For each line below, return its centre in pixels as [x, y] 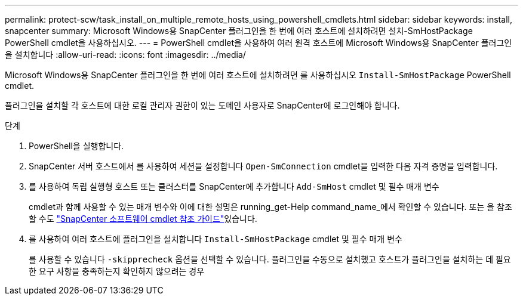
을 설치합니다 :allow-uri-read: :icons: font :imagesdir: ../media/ [125, 55]
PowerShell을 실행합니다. [76, 146]
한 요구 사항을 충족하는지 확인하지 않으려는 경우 [117, 271]
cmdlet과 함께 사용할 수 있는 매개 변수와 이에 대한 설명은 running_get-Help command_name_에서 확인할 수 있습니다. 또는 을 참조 [270, 207]
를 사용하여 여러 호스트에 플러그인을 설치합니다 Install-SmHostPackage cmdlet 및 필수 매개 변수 [216, 239]
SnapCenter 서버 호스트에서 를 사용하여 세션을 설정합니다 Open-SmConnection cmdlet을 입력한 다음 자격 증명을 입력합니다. [263, 166]
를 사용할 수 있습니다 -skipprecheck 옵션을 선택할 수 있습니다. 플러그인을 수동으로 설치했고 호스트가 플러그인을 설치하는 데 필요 [270, 259]
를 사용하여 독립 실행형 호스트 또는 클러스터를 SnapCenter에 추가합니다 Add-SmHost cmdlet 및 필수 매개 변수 [234, 186]
